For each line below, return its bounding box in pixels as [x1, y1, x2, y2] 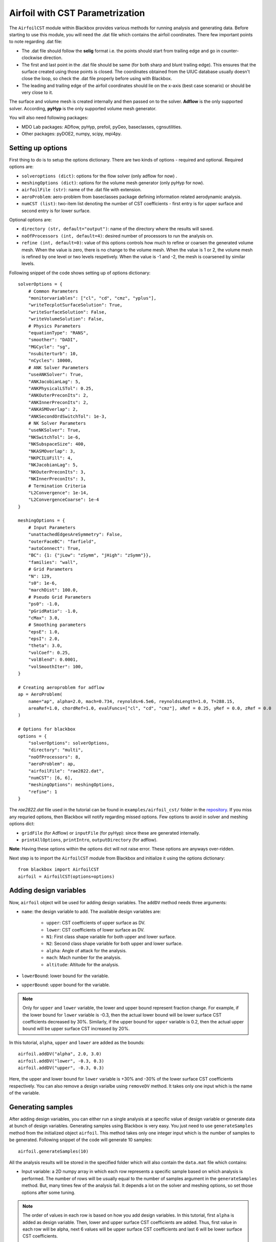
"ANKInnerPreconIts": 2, [28, 399, 89, 405]
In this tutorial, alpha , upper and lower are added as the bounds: [9, 1039, 145, 1045]
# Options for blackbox [18, 726, 76, 732]
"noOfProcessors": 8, [28, 754, 81, 760]
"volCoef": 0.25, [28, 650, 70, 655]
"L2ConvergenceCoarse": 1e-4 [28, 497, 99, 503]
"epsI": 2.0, [28, 636, 60, 642]
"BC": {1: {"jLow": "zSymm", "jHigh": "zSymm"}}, [28, 552, 151, 558]
